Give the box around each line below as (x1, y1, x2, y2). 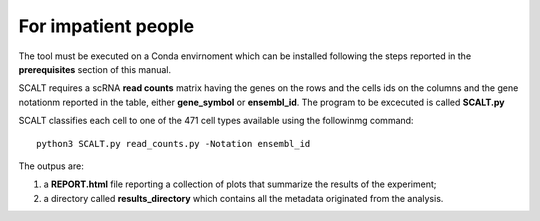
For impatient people (18, 15, 195, 37)
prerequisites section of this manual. (18, 63, 172, 75)
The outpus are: (18, 160, 84, 172)
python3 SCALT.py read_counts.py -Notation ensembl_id (36, 138, 311, 149)
